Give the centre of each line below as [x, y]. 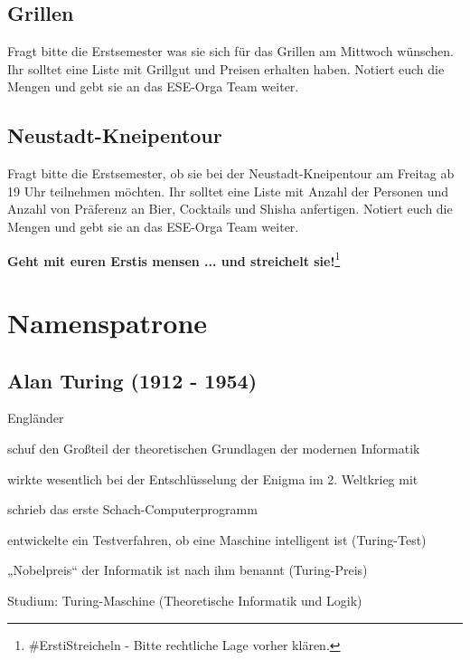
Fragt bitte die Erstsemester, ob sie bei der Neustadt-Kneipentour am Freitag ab [231, 173]
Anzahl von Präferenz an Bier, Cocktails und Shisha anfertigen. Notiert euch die [230, 209]
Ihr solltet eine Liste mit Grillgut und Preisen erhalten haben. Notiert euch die [226, 68]
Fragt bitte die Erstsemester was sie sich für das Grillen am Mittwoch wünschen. [230, 51]
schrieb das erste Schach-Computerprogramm [132, 509]
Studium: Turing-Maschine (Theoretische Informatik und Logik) [185, 600]
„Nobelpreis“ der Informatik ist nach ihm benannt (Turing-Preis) [188, 570]
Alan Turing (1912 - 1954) [132, 380]
